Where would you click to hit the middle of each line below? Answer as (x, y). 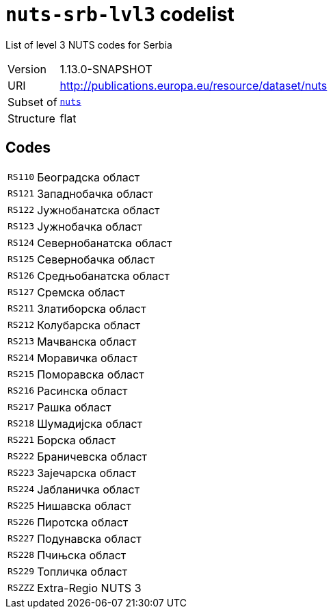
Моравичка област (87, 358)
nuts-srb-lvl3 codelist (120, 14)
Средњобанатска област (103, 276)
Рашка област (74, 407)
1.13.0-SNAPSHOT (106, 69)
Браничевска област (92, 456)
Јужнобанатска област (98, 210)
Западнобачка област (95, 193)
